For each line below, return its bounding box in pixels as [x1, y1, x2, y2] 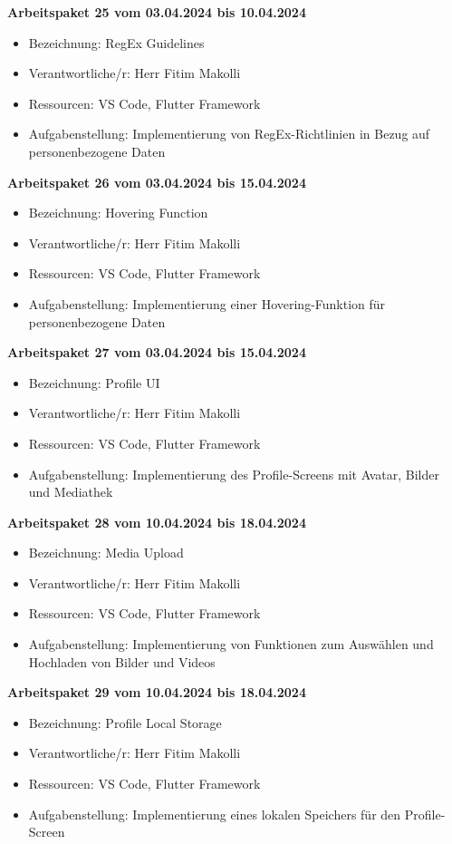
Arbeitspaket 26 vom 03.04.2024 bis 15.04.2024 [7, 172, 306, 191]
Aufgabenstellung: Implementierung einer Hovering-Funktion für [28, 294, 386, 313]
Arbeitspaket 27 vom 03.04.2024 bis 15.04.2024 [7, 343, 306, 362]
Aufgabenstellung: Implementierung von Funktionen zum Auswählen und [28, 635, 434, 654]
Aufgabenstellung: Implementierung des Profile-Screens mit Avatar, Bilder [28, 464, 439, 483]
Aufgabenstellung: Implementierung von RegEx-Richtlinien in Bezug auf [28, 124, 430, 143]
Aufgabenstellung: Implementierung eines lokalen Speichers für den [28, 804, 401, 823]
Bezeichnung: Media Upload [28, 543, 184, 562]
